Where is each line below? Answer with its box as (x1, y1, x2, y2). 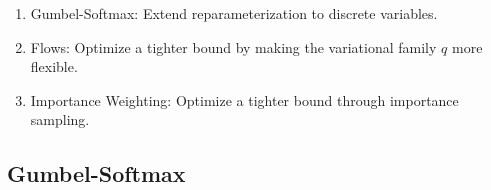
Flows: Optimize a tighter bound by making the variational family (30, 36, 437, 57)
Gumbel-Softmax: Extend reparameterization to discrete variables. (30, 3, 438, 23)
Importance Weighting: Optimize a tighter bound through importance (30, 89, 459, 110)
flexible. (30, 56, 78, 77)
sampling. (30, 109, 90, 130)
